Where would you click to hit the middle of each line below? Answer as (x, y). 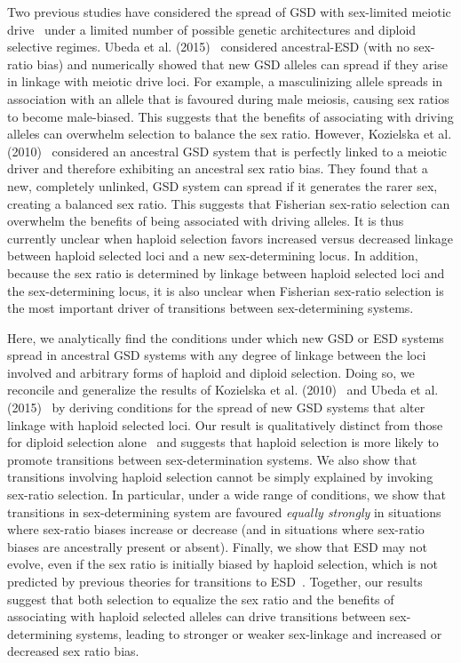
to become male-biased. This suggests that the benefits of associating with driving (230, 116)
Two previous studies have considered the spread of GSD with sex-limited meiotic (229, 12)
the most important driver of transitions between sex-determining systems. (211, 308)
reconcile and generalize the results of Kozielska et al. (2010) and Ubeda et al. (223, 390)
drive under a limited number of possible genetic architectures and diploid (212, 29)
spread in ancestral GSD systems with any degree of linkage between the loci (217, 355)
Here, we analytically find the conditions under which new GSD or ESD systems (226, 337)
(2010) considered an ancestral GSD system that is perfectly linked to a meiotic (227, 151)
